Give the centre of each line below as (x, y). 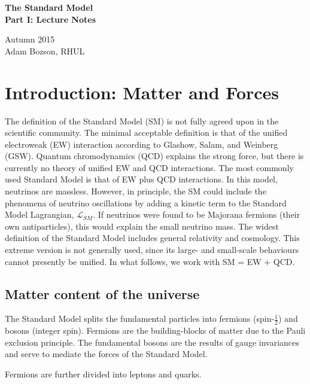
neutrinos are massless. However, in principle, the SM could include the (136, 191)
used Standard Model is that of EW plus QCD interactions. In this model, (141, 179)
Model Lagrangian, (39, 214)
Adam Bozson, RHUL (45, 51)
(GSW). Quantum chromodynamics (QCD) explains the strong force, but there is (154, 156)
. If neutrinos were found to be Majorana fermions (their (197, 214)
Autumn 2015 (30, 39)
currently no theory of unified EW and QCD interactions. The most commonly (149, 167)
